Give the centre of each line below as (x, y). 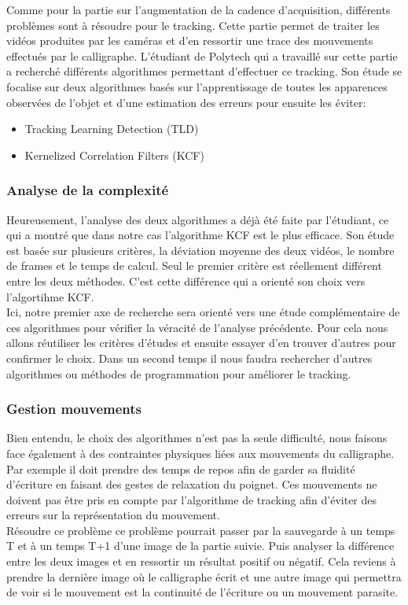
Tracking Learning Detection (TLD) (112, 129)
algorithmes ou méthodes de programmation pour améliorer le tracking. (179, 373)
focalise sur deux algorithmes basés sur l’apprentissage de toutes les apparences (197, 86)
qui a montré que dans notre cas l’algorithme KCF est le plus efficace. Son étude (200, 235)
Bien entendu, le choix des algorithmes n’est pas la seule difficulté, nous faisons (197, 438)
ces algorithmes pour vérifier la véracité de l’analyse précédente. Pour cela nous (197, 327)
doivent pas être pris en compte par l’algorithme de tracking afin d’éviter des (192, 499)
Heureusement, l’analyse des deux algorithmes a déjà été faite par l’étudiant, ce (198, 219)
